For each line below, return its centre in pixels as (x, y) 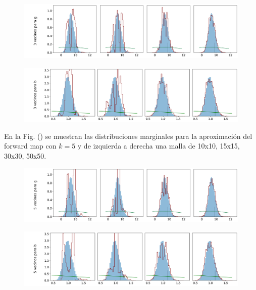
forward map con (30, 146)
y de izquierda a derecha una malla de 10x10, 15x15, (159, 146)
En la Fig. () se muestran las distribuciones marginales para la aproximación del (128, 136)
